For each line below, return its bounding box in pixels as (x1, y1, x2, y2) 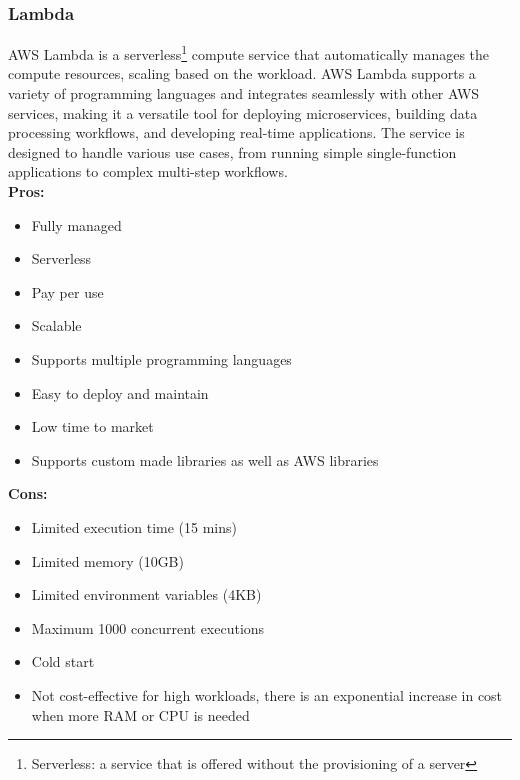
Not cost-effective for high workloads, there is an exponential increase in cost (31, 684, 503, 705)
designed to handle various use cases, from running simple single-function (8, 141, 457, 162)
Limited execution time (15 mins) (31, 516, 237, 537)
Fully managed (31, 214, 122, 235)
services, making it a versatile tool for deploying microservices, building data (8, 102, 478, 123)
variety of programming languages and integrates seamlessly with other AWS (8, 83, 480, 104)
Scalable (31, 315, 82, 336)
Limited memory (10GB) (31, 550, 184, 571)
